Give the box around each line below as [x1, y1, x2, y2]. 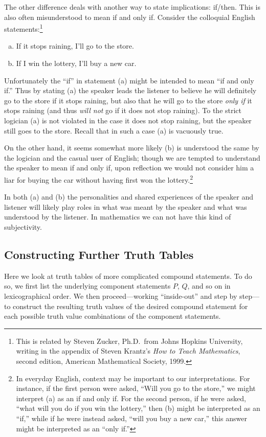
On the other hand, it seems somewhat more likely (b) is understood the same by [4, 142, 259, 153]
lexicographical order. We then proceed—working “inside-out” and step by [4, 290, 237, 301]
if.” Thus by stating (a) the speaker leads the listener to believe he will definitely [4, 85, 257, 96]
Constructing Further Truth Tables [4, 246, 194, 262]
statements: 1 [4, 22, 43, 34]
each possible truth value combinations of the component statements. [4, 311, 221, 321]
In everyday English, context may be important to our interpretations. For [16, 373, 250, 383]
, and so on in [187, 280, 231, 291]
